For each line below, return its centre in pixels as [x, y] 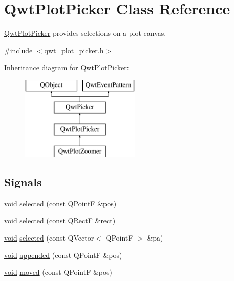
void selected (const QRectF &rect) [60, 220]
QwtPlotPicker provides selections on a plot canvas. [85, 33]
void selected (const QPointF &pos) [60, 203]
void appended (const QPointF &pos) [63, 255]
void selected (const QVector [49, 238]
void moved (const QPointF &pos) [58, 272]
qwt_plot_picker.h [74, 50]
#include [18, 50]
